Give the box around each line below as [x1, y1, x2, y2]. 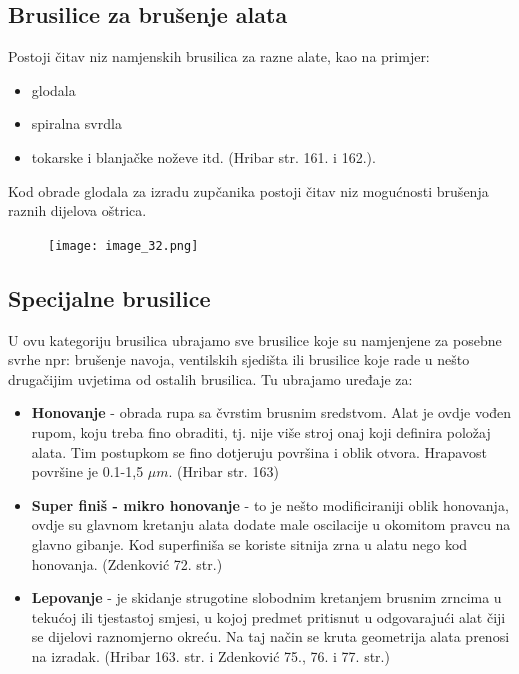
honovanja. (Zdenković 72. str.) [31, 553, 223, 574]
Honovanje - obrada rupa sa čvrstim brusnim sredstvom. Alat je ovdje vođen [31, 402, 512, 423]
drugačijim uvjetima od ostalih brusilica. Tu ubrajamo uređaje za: [8, 368, 413, 389]
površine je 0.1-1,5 [31, 461, 144, 482]
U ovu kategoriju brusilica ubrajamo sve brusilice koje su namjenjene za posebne [8, 329, 502, 350]
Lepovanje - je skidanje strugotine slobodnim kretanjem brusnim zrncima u [31, 587, 502, 608]
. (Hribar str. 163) [168, 461, 279, 482]
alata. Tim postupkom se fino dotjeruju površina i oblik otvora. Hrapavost [31, 441, 487, 462]
